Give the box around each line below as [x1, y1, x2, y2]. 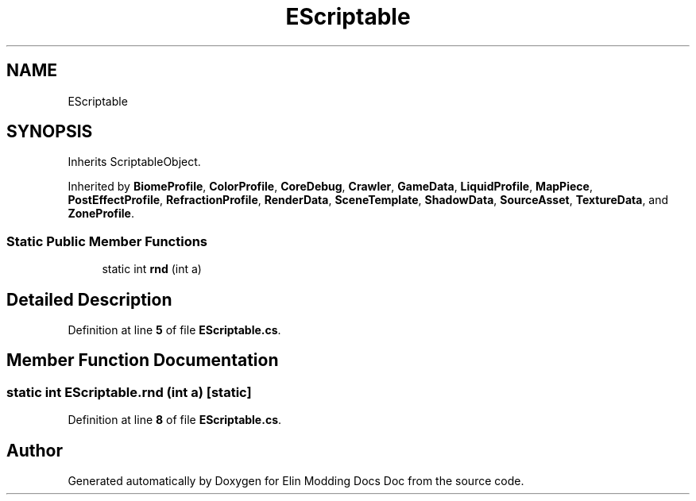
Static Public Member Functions [6, 233, 208, 249]
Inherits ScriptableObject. [68, 155, 201, 169]
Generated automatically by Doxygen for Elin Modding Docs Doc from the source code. [68, 474, 524, 488]
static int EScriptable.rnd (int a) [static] [6, 383, 252, 400]
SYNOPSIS [6, 121, 93, 142]
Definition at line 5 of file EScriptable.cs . [68, 323, 281, 337]
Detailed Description [6, 289, 172, 310]
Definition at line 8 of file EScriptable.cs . [68, 413, 282, 427]
